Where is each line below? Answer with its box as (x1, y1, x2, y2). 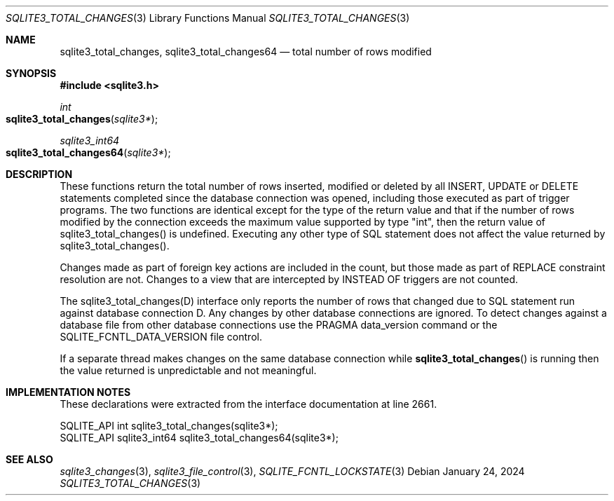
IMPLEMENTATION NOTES (6, 386, 131, 398)
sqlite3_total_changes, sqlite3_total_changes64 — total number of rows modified (60, 46, 432, 57)
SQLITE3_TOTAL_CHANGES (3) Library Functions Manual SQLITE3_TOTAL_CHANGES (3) (6, 12, 410, 24)
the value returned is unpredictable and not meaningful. (60, 364, 317, 376)
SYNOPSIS (6, 67, 57, 79)
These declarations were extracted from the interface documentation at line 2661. (60, 398, 437, 410)
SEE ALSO (6, 453, 53, 465)
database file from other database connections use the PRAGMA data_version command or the (60, 319, 498, 331)
